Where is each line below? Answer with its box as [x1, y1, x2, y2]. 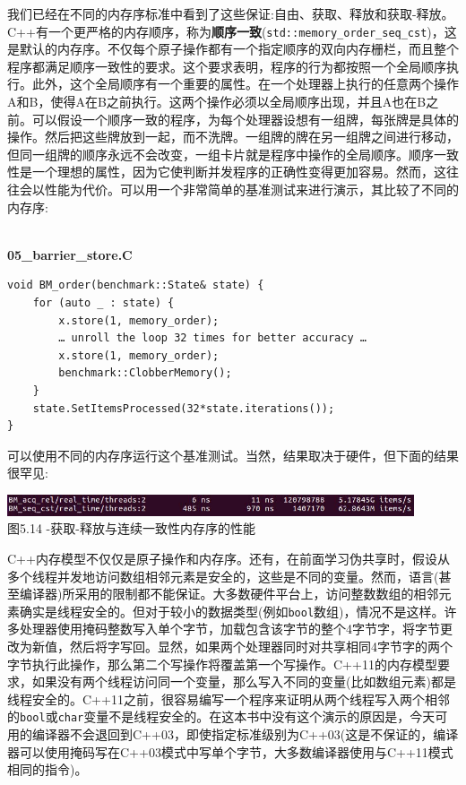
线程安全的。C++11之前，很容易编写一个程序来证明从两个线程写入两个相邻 [7, 689, 450, 708]
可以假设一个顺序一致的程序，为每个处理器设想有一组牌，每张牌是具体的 [31, 109, 459, 128]
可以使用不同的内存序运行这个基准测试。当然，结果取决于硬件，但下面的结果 [7, 445, 459, 464]
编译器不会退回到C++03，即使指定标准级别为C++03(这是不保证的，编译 [31, 725, 459, 744]
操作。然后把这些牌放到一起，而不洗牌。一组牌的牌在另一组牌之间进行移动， [7, 127, 459, 146]
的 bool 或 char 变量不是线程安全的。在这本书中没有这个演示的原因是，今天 [7, 707, 436, 726]
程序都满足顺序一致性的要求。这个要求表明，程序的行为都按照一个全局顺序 [7, 56, 446, 75]
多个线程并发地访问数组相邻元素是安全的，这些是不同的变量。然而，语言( [7, 566, 439, 585]
